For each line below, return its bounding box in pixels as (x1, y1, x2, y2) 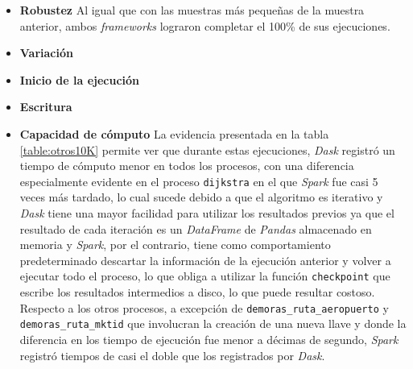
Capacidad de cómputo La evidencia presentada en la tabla (19, 125, 329, 142)
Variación (19, 44, 73, 61)
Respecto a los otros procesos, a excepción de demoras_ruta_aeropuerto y (19, 299, 389, 316)
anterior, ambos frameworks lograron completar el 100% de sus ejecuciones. (19, 17, 390, 34)
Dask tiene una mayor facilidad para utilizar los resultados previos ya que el (19, 205, 394, 221)
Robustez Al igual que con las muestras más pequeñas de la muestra (19, 2, 365, 18)
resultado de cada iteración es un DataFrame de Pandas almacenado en (19, 220, 372, 237)
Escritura (19, 98, 72, 115)
